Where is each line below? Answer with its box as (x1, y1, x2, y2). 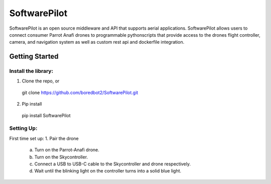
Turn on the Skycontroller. (34, 154, 88, 160)
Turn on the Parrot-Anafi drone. (34, 147, 100, 153)
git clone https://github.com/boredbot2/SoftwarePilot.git (22, 89, 139, 96)
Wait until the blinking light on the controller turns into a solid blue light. (34, 168, 182, 174)
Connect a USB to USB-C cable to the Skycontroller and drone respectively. (34, 161, 191, 167)
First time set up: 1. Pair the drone (9, 135, 79, 141)
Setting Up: (9, 125, 38, 132)
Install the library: (9, 68, 54, 75)
